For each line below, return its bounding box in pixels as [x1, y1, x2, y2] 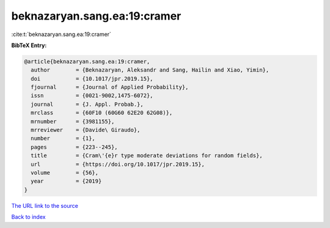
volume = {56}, [31, 169, 99, 176]
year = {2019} [31, 178, 102, 185]
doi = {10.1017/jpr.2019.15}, [31, 75, 153, 82]
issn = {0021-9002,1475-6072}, [31, 92, 153, 99]
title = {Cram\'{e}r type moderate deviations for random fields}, [31, 152, 263, 159]
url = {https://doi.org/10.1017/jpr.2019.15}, [31, 161, 205, 167]
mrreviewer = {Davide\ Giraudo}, [31, 127, 141, 134]
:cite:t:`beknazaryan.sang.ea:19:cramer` [11, 31, 111, 38]
